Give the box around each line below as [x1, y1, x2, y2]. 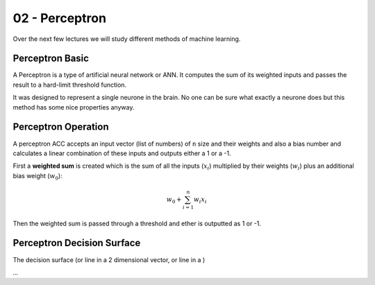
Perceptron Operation [12, 121, 109, 133]
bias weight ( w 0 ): [12, 171, 62, 182]
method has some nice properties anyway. [12, 103, 135, 111]
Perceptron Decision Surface [12, 237, 141, 249]
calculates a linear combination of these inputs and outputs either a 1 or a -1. [12, 149, 231, 157]
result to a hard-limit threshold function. [12, 80, 127, 89]
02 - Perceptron [12, 10, 107, 26]
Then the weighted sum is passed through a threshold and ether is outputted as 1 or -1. [12, 219, 262, 227]
